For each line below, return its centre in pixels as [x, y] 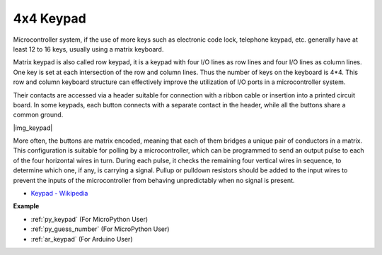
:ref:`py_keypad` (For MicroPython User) [89, 219]
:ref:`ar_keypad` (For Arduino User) [82, 239]
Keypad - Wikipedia [59, 194]
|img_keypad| [33, 128]
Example [26, 206]
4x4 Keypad [50, 18]
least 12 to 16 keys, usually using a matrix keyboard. [88, 49]
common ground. [38, 115]
